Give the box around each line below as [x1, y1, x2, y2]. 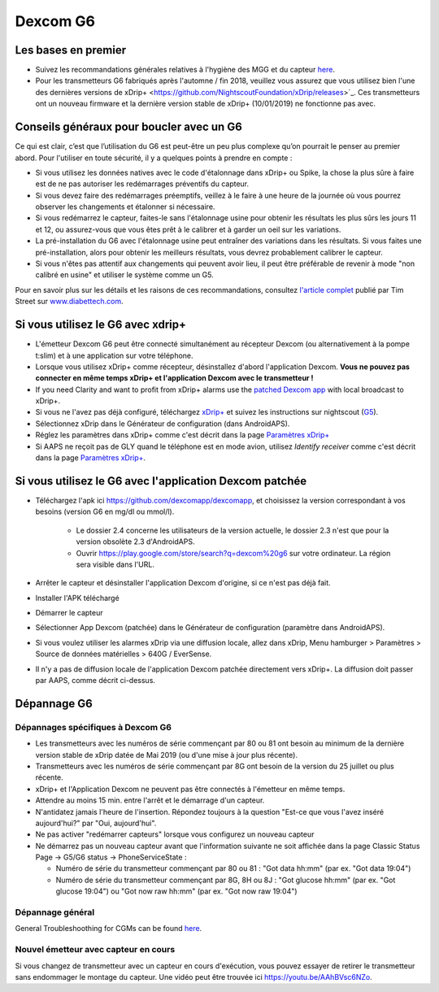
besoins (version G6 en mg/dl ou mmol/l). [35, 507, 175, 516]
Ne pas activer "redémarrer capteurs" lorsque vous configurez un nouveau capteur [35, 829, 315, 839]
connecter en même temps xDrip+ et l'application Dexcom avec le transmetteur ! [35, 373, 314, 383]
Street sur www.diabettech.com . [15, 297, 124, 307]
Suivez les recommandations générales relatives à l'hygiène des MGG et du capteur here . [35, 65, 336, 75]
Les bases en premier [15, 43, 127, 57]
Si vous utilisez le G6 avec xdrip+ [15, 318, 187, 332]
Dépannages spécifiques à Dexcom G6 [15, 721, 172, 733]
